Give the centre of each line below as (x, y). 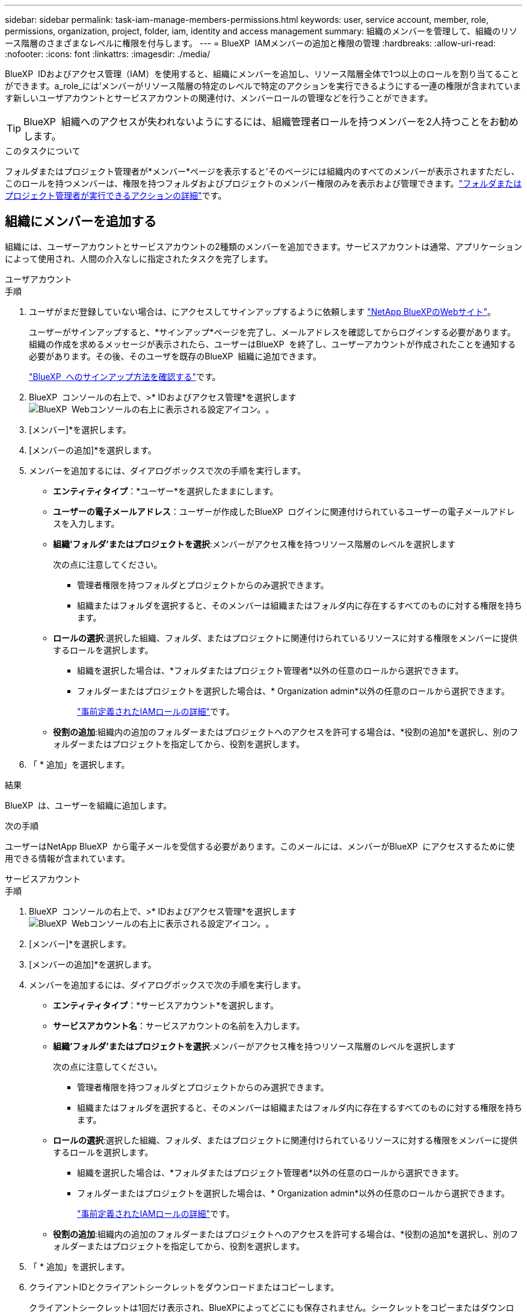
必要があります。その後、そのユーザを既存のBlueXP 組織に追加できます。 (175, 356)
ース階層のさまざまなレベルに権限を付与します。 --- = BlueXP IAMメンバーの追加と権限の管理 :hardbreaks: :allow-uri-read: (250, 43)
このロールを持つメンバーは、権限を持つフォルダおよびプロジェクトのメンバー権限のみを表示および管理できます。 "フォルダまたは (263, 183)
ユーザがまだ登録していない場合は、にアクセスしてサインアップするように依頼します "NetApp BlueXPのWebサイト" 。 (263, 311)
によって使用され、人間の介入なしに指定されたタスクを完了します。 (139, 258)
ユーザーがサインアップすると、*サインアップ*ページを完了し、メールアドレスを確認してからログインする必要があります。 (273, 332)
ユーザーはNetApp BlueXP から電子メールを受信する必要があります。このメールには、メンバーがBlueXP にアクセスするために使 (260, 846)
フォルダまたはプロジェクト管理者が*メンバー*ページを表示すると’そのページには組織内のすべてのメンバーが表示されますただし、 (262, 171)
